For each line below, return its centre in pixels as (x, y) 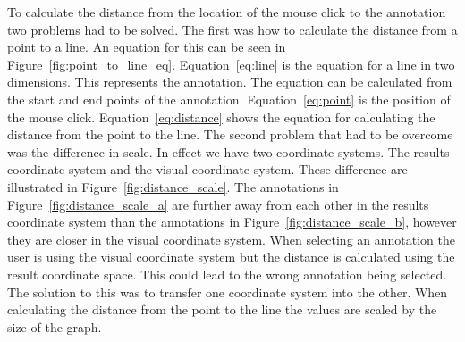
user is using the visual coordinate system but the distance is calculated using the (231, 257)
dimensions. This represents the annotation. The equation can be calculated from (230, 82)
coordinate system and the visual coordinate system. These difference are (207, 169)
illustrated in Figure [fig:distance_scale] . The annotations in (173, 186)
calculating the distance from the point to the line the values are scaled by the (222, 309)
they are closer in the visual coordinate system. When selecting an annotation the (231, 239)
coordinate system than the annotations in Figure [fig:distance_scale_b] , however (232, 222)
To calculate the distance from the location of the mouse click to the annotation (227, 12)
